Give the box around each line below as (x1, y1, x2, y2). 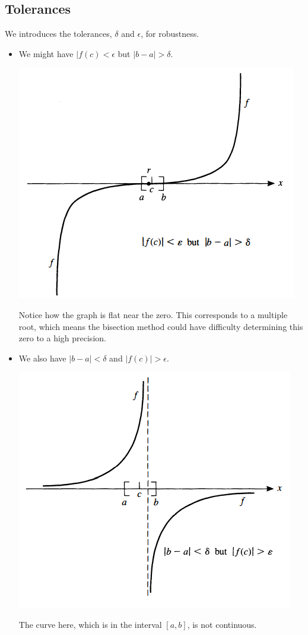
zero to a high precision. (18, 332, 106, 344)
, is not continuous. (187, 618, 257, 630)
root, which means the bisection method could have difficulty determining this (18, 320, 303, 332)
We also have (18, 351, 66, 364)
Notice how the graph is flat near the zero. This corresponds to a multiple (18, 308, 288, 320)
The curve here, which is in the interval (18, 618, 162, 630)
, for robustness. (141, 27, 199, 40)
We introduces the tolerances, (5, 27, 112, 40)
